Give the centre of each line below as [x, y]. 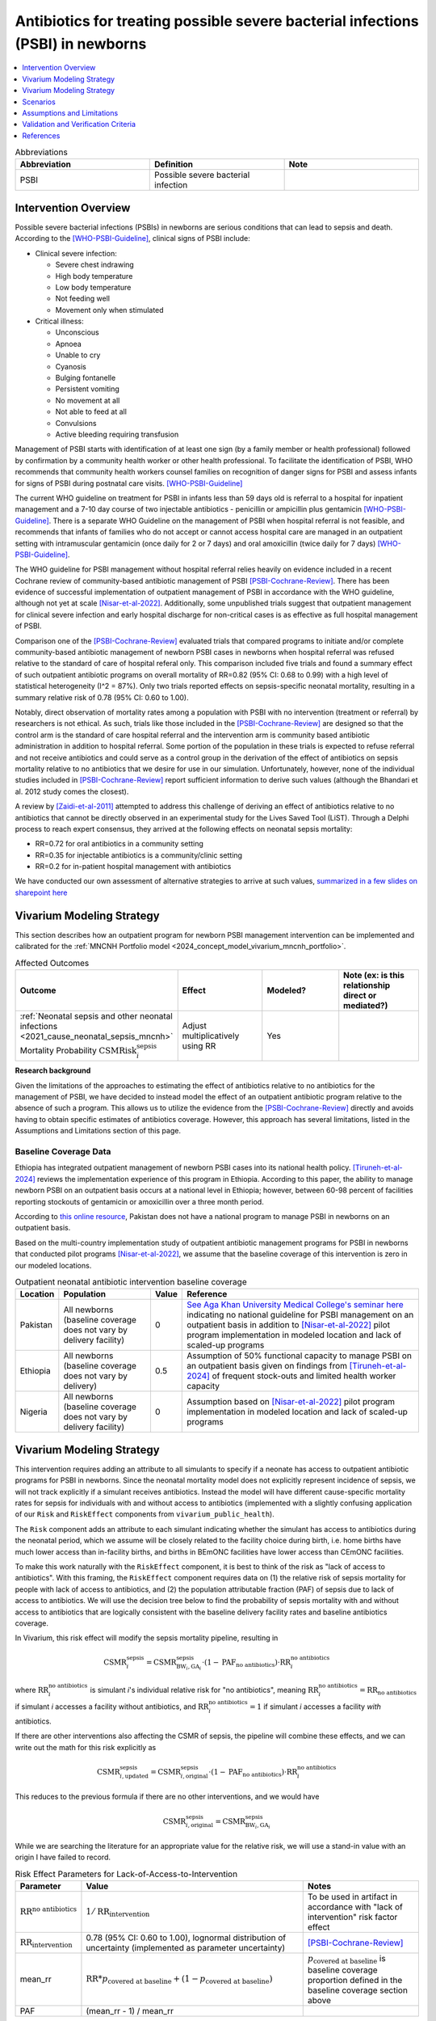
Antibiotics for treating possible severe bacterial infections [217, 21]
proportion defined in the [355, 1980]
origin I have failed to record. [63, 1857]
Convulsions [76, 423]
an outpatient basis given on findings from [267, 1366]
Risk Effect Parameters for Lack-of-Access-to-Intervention [126, 1874]
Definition [174, 164]
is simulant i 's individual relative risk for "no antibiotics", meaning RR [204, 1690]
